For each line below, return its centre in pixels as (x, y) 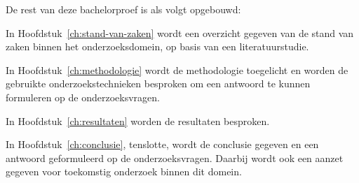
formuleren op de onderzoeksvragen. (83, 97)
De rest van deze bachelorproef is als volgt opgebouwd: (123, 9)
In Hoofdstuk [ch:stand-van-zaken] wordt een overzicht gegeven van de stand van (180, 32)
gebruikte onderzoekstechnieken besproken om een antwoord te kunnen (158, 83)
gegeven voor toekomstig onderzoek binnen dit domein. (124, 171)
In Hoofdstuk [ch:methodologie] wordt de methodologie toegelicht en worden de (177, 69)
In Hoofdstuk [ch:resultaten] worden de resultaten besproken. (138, 120)
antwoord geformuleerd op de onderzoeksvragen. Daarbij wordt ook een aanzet (175, 158)
